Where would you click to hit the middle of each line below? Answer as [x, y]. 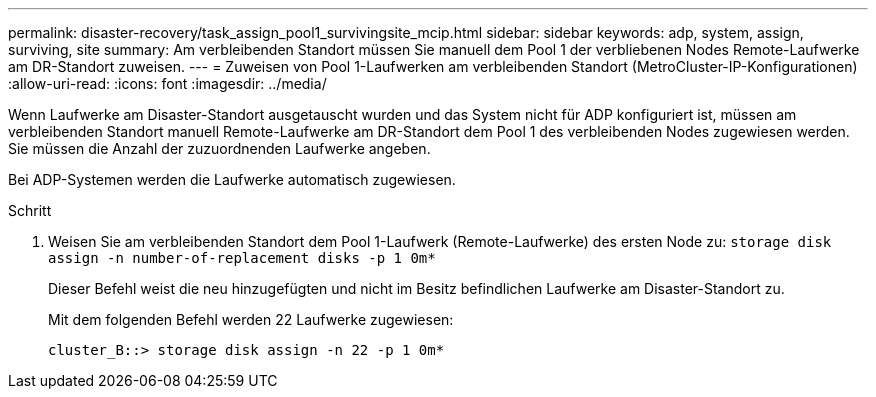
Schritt [30, 210]
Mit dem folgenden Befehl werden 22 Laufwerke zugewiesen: [251, 319]
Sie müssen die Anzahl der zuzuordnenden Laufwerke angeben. [219, 148]
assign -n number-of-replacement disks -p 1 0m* [242, 258]
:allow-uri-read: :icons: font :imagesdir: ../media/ [167, 83]
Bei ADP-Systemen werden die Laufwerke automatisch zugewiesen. [232, 179]
